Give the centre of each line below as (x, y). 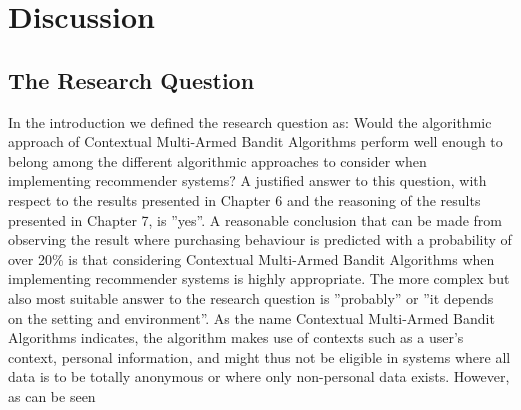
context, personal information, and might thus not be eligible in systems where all (259, 356)
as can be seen (52, 395)
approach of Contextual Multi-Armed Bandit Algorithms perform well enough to (255, 141)
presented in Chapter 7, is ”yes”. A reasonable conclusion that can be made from (255, 219)
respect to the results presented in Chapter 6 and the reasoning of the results (244, 199)
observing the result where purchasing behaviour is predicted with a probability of (260, 239)
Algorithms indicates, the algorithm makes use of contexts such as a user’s (236, 337)
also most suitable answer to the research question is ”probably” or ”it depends (251, 297)
